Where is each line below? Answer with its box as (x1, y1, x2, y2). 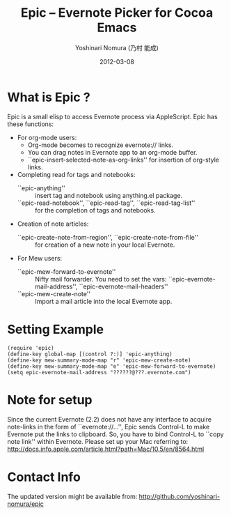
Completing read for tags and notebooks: (17, 170, 136, 178)
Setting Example (7, 321, 104, 337)
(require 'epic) (7, 344, 54, 351)
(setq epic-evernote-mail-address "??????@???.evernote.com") (7, 369, 191, 376)
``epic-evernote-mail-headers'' (79, 282, 168, 291)
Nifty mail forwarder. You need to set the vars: (34, 275, 167, 283)
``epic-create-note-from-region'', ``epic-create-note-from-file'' (17, 233, 198, 241)
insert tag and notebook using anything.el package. (34, 191, 183, 199)
